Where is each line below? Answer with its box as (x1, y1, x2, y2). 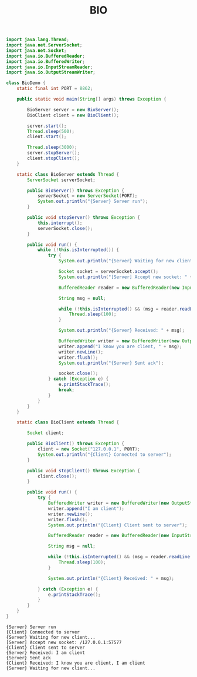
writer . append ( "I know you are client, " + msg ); (58, 343, 182, 349)
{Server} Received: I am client (6, 649, 85, 656)
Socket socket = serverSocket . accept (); (58, 269, 159, 275)
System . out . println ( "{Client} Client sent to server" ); (47, 522, 188, 528)
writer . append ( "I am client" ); (47, 505, 125, 512)
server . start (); (27, 123, 67, 129)
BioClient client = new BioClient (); (27, 112, 119, 118)
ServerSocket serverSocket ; (27, 177, 96, 183)
